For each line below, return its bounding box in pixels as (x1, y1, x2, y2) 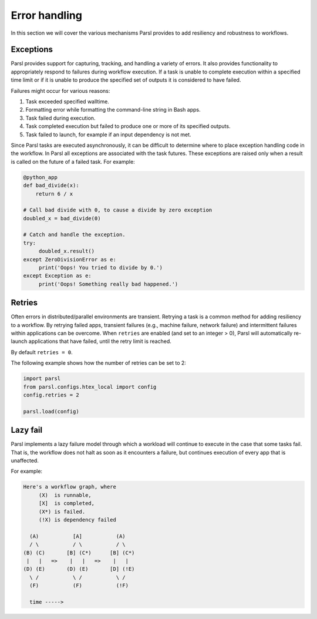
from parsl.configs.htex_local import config (23, 383, 157, 390)
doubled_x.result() (38, 248, 95, 255)
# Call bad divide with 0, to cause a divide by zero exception (23, 207, 213, 214)
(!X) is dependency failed (38, 517, 117, 523)
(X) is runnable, (38, 492, 92, 499)
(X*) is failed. (38, 508, 86, 515)
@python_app (23, 174, 58, 180)
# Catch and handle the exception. (23, 231, 126, 238)
